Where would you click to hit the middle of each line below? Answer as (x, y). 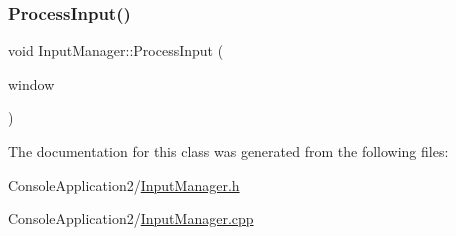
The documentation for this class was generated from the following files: (228, 151)
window (31, 83)
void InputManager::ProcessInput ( (116, 50)
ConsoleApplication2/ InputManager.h (124, 184)
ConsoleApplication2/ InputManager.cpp (131, 218)
